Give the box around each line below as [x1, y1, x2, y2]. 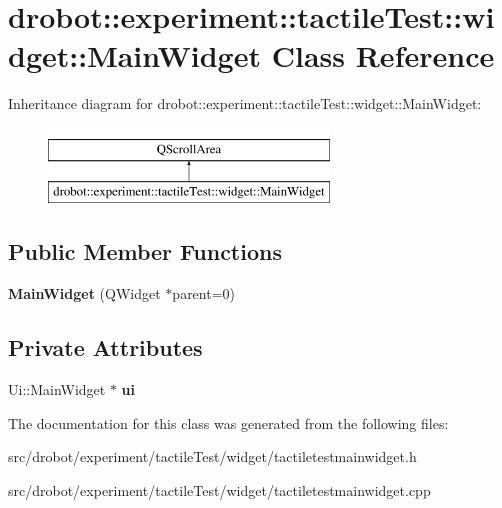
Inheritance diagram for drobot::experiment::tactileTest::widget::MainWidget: [8, 93, 482, 114]
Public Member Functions [8, 236, 282, 267]
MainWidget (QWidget [8, 283, 161, 304]
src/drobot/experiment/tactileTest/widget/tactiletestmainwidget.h [8, 446, 417, 467]
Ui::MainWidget [8, 379, 106, 400]
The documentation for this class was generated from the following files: [8, 412, 449, 433]
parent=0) [172, 283, 236, 304]
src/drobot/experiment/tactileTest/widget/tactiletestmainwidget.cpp [8, 479, 431, 500]
